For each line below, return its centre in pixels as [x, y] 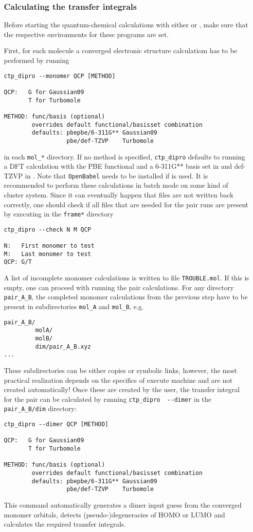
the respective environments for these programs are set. [86, 34]
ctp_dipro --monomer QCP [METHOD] [60, 76]
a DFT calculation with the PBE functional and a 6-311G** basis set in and [118, 166]
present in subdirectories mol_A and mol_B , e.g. [74, 306]
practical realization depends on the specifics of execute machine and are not [118, 380]
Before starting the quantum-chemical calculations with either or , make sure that [126, 25]
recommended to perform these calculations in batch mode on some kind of [116, 185]
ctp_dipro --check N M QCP [47, 229]
